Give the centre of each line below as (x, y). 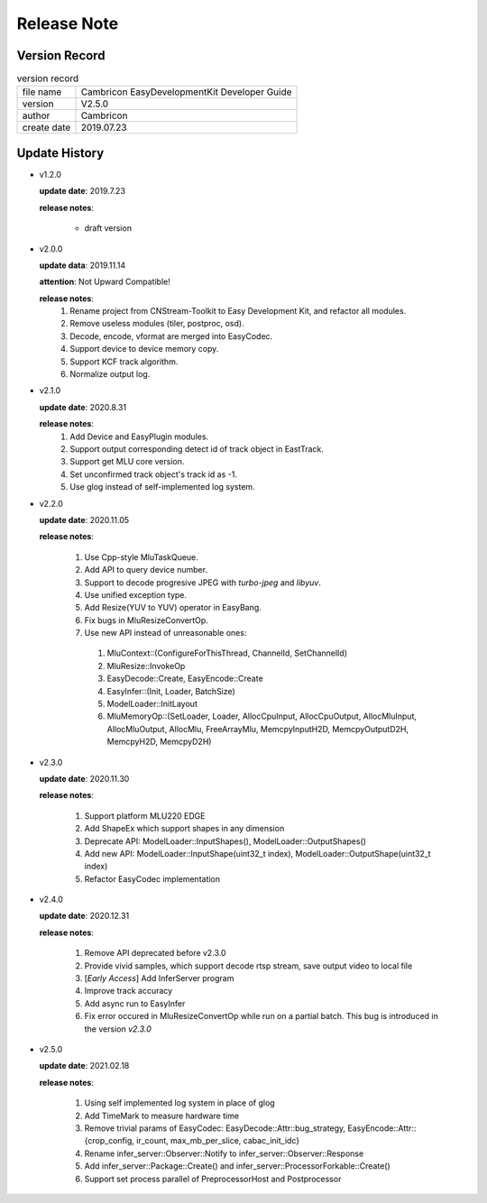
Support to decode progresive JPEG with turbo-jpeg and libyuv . (203, 583)
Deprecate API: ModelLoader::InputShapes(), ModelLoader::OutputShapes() (225, 841)
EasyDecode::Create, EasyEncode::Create (185, 679)
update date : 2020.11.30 (84, 778)
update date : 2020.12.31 (84, 916)
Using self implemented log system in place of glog (179, 1103)
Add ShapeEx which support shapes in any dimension (184, 829)
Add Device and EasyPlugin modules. (139, 436)
